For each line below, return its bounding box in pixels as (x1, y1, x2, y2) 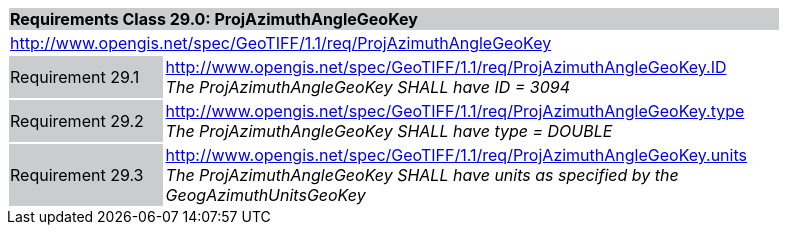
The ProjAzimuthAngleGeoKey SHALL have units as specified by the (165, 165, 679, 185)
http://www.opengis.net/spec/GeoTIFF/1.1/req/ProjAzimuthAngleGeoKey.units (165, 145, 747, 165)
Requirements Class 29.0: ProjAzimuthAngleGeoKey (10, 9, 418, 29)
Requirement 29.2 (10, 111, 144, 131)
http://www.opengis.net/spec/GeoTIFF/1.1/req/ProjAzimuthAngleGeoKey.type (165, 101, 745, 121)
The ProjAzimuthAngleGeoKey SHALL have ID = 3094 (165, 77, 571, 97)
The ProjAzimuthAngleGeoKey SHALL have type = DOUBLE (165, 121, 613, 141)
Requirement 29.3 (10, 165, 144, 185)
